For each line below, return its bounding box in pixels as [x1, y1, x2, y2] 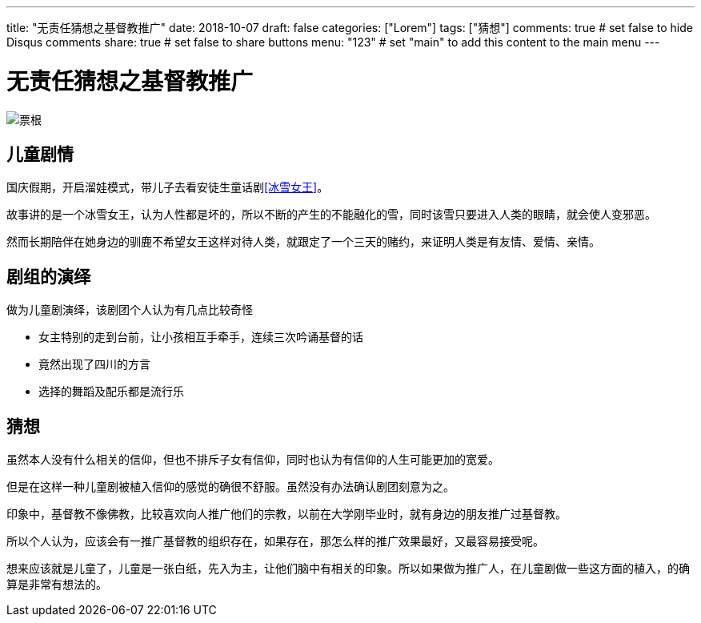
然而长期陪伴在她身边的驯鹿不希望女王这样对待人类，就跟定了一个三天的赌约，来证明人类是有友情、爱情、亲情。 [6, 235, 600, 249]
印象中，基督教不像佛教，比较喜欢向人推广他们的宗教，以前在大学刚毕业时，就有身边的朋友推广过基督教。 [6, 507, 567, 521]
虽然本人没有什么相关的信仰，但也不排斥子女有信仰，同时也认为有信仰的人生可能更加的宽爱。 [6, 452, 499, 467]
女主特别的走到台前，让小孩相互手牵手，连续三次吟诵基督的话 [38, 330, 363, 344]
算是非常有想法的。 [6, 577, 107, 592]
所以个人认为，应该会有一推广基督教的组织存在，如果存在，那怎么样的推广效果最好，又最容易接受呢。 [6, 534, 544, 549]
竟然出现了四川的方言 [38, 357, 150, 372]
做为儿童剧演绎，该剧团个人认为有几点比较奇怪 [6, 303, 253, 317]
